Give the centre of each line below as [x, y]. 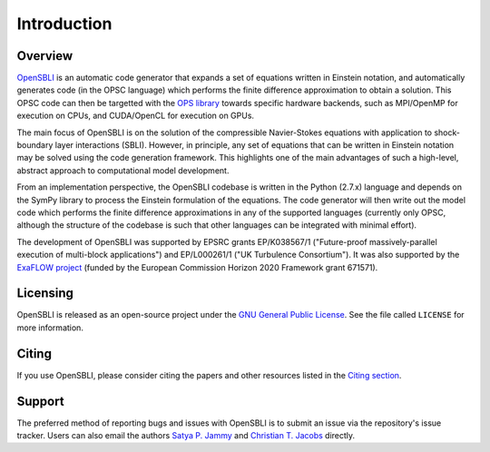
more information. [50, 328]
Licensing [45, 294]
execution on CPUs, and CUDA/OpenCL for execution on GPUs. [135, 116]
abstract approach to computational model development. [123, 170]
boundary [35, 145]
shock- [447, 133]
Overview [45, 56]
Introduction [64, 24]
